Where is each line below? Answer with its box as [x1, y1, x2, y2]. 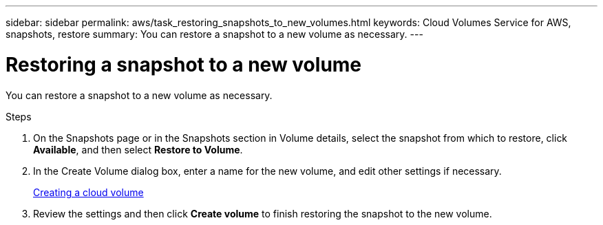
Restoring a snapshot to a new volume [6, 52, 362, 76]
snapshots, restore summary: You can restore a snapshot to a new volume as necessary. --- [6, 28, 423, 40]
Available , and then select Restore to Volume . [33, 143, 243, 156]
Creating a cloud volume [33, 186, 144, 198]
